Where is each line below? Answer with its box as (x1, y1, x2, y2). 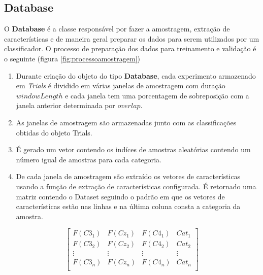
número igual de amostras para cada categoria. (16, 154, 161, 164)
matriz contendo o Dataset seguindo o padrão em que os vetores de (16, 191, 225, 201)
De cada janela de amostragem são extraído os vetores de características (16, 171, 241, 182)
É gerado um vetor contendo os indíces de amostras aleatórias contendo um (16, 144, 251, 155)
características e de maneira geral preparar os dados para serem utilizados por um (4, 33, 259, 44)
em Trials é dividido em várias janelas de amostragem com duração (16, 80, 225, 91)
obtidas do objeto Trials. (16, 127, 92, 137)
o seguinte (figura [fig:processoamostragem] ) (4, 53, 140, 63)
